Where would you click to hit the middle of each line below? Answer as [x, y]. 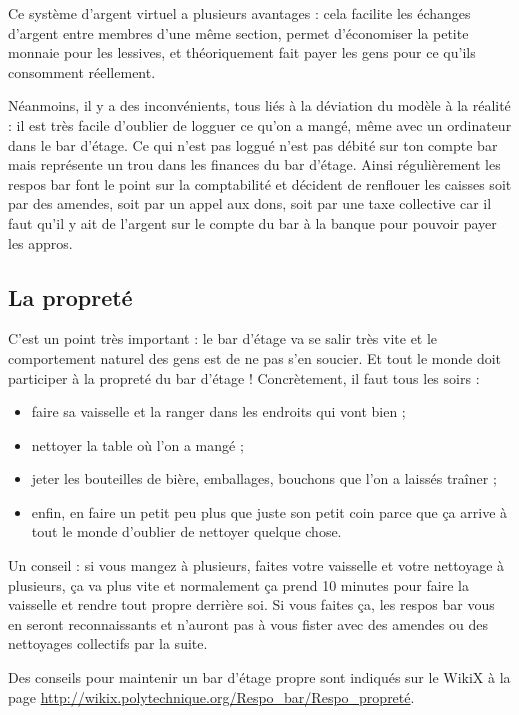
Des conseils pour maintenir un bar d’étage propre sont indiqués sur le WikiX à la [259, 677]
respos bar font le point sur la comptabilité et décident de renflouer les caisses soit [260, 183]
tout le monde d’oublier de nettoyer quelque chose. [186, 531]
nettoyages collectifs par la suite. [108, 643]
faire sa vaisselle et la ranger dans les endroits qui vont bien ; [218, 411]
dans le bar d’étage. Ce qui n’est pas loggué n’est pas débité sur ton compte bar [253, 144]
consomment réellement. [82, 71]
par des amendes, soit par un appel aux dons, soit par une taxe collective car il [250, 203]
